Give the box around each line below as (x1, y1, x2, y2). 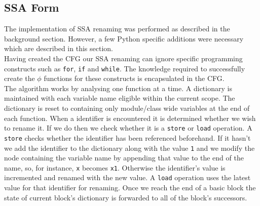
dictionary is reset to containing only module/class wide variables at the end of (4, 103, 250, 113)
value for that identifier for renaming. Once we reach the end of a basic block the (4, 182, 256, 193)
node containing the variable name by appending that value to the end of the (4, 152, 244, 163)
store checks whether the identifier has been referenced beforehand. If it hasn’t (4, 132, 251, 143)
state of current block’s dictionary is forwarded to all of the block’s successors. (4, 192, 247, 202)
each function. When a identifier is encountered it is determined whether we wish (4, 112, 256, 123)
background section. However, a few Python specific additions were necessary (4, 33, 244, 44)
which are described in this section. (4, 43, 113, 54)
